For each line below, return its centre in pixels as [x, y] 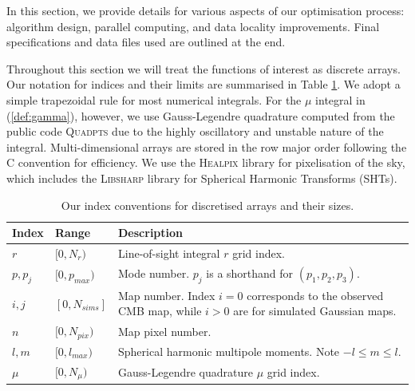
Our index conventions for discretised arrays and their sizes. [207, 205]
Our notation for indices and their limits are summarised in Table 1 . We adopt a [204, 84]
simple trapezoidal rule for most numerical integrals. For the [154, 99]
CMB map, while [160, 311]
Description [151, 233]
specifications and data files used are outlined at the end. [146, 42]
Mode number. [154, 273]
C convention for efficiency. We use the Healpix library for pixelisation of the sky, [206, 162]
